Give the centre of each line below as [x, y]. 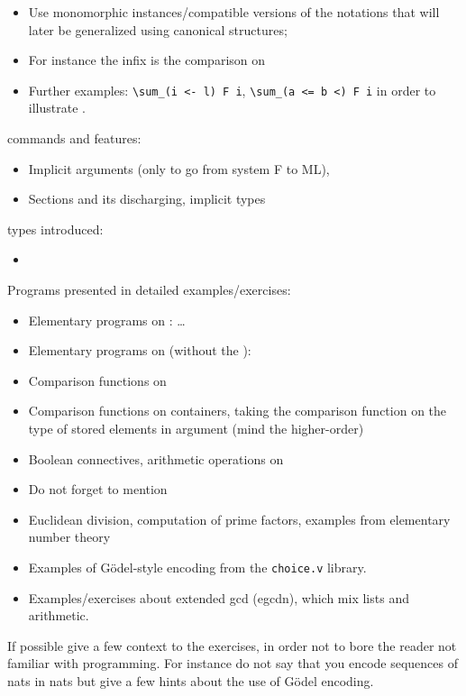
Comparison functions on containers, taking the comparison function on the [238, 411]
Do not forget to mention [98, 489]
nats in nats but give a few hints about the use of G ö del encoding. [191, 680]
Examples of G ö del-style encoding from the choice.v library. [197, 567]
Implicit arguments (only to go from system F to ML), [179, 168]
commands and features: [74, 138]
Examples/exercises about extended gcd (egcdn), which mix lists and [219, 597]
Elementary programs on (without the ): [140, 350]
